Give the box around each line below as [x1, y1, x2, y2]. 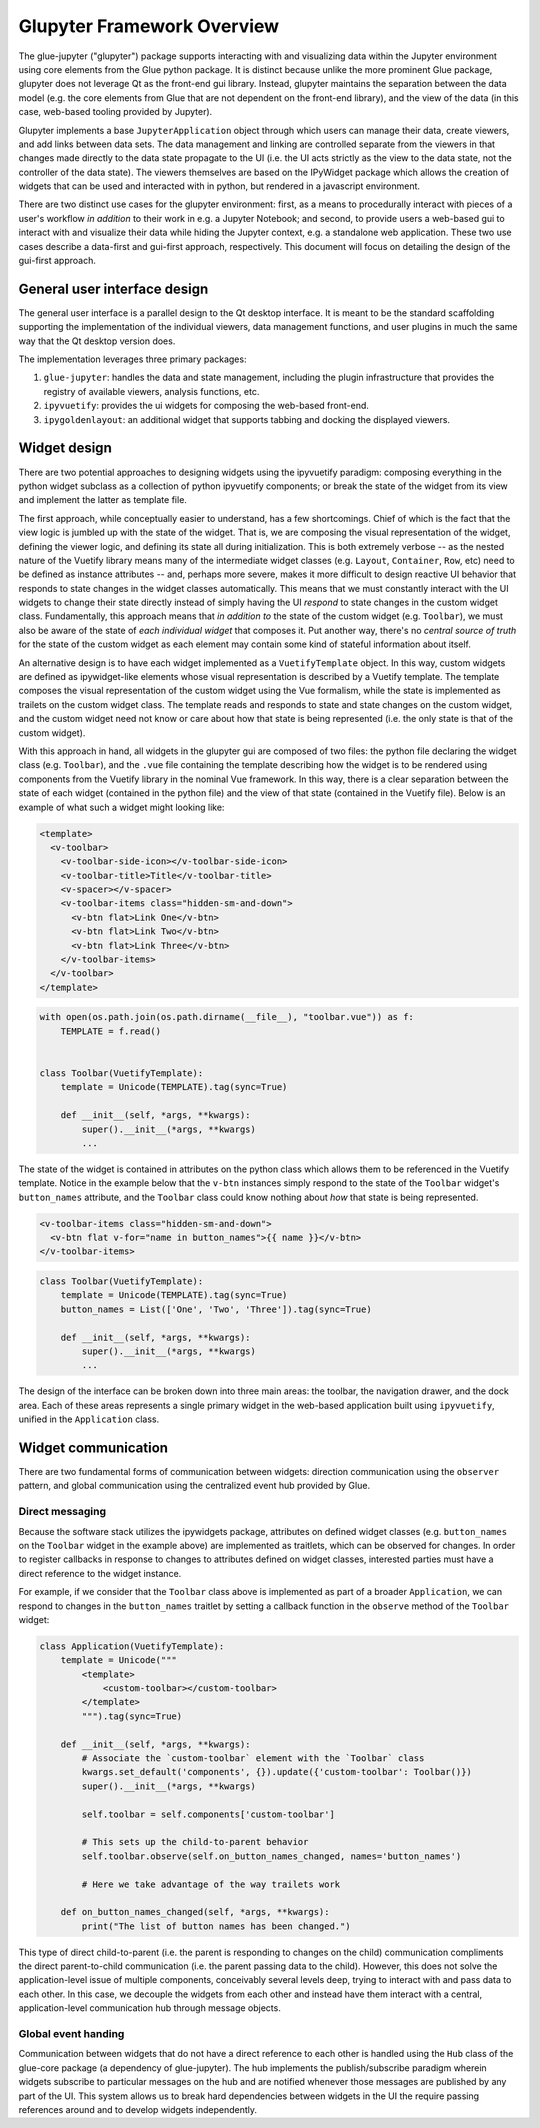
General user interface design [18, 280, 209, 297]
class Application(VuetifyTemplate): [39, 1640, 225, 1652]
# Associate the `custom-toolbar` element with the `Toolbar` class [81, 1753, 425, 1764]
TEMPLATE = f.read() [60, 1025, 162, 1037]
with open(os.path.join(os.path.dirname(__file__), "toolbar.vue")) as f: [39, 1011, 415, 1023]
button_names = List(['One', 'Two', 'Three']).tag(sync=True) [60, 1303, 372, 1315]
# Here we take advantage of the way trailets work [81, 1878, 341, 1890]
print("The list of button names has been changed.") [81, 1920, 351, 1932]
